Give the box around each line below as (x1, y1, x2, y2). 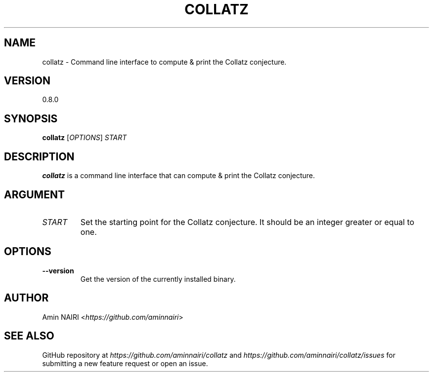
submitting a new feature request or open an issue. (42, 359, 208, 368)
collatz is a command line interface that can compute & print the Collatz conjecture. (42, 171, 315, 180)
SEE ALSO (4, 330, 54, 342)
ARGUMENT (4, 188, 65, 201)
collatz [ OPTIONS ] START (42, 133, 127, 142)
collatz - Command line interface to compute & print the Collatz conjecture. (42, 57, 287, 66)
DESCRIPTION (4, 150, 75, 163)
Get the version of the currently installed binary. (80, 274, 236, 283)
